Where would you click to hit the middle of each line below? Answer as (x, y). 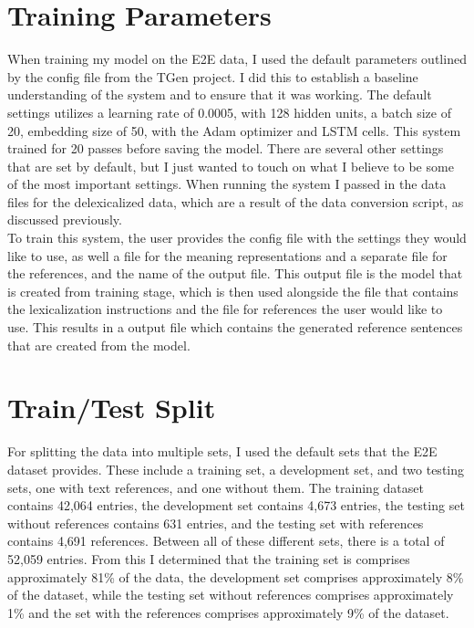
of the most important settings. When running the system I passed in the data (227, 184)
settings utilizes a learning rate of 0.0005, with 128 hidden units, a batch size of (229, 112)
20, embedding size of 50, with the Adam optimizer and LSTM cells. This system (234, 130)
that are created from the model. (99, 345)
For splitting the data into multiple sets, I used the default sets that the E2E (222, 451)
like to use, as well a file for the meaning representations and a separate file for (227, 255)
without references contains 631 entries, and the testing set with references (216, 523)
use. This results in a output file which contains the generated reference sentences (235, 327)
